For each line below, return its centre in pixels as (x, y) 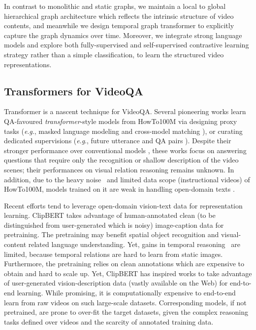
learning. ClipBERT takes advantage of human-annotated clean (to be (110, 215)
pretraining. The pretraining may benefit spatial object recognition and (112, 234)
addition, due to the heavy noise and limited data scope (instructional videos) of (127, 179)
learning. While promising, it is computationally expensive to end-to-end (126, 293)
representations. (28, 64)
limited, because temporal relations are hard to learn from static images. (113, 254)
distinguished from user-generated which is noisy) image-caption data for (114, 225)
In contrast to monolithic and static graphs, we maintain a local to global (115, 6)
